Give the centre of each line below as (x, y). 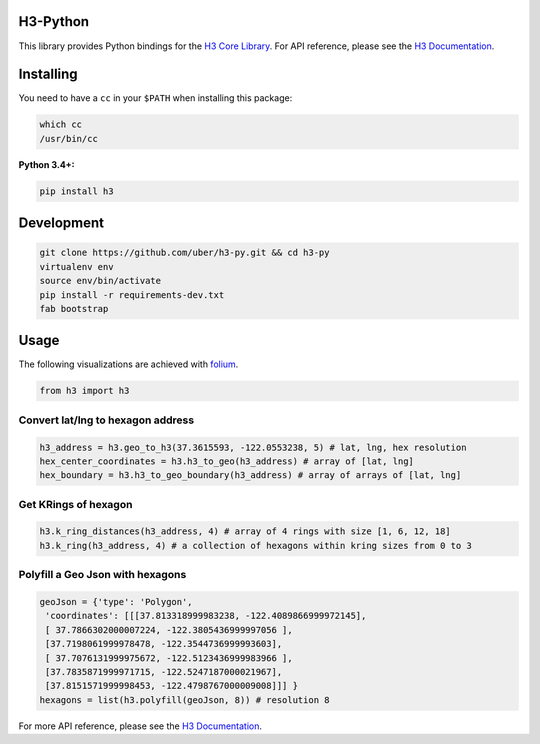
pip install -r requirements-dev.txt (132, 294)
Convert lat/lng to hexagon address (106, 420)
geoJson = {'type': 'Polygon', (116, 601)
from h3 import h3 (84, 391)
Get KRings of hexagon (75, 504)
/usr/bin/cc (69, 138)
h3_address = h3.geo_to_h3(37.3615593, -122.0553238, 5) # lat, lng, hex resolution (253, 447)
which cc (61, 124)
